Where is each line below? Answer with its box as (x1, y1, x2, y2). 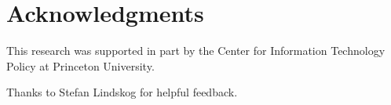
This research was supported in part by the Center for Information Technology (6, 42, 386, 59)
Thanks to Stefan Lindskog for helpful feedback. (6, 84, 238, 100)
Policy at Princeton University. (6, 57, 155, 74)
